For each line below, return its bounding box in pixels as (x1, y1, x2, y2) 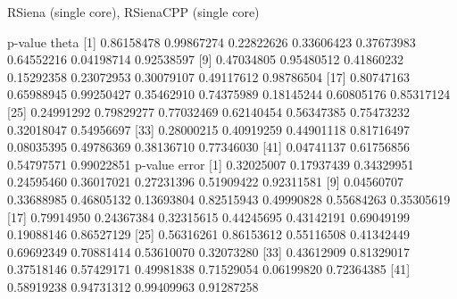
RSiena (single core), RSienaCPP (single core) (7, 3, 260, 21)
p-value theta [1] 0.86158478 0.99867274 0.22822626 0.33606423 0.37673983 (7, 32, 416, 51)
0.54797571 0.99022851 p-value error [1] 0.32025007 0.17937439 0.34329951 (7, 154, 414, 173)
